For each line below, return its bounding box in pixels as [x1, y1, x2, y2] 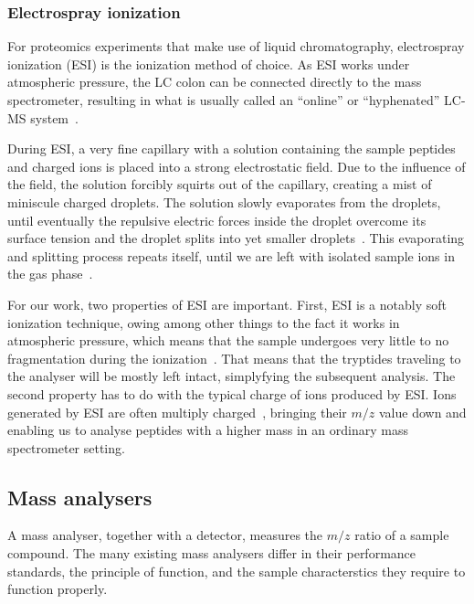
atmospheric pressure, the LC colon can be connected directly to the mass [7, 72, 422, 91]
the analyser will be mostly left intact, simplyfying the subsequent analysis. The [7, 366, 456, 386]
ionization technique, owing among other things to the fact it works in [7, 313, 400, 332]
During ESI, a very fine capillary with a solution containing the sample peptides [7, 139, 456, 158]
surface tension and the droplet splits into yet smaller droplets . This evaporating [7, 228, 465, 248]
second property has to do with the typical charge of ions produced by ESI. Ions [7, 384, 457, 403]
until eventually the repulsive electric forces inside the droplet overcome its [7, 210, 427, 229]
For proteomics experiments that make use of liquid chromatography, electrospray [7, 37, 465, 56]
